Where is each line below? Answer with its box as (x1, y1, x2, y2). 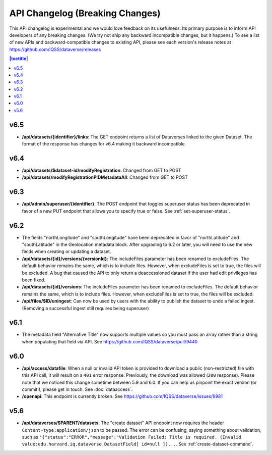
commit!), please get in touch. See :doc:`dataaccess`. (22, 386, 133, 392)
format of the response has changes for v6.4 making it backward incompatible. (22, 141, 186, 147)
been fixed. (22, 277, 45, 283)
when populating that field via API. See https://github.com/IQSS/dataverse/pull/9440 (22, 338, 198, 344)
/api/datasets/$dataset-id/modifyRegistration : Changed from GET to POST (22, 167, 181, 174)
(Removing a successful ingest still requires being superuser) (22, 305, 149, 311)
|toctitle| (9, 56, 28, 62)
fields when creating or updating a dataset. (22, 248, 111, 255)
